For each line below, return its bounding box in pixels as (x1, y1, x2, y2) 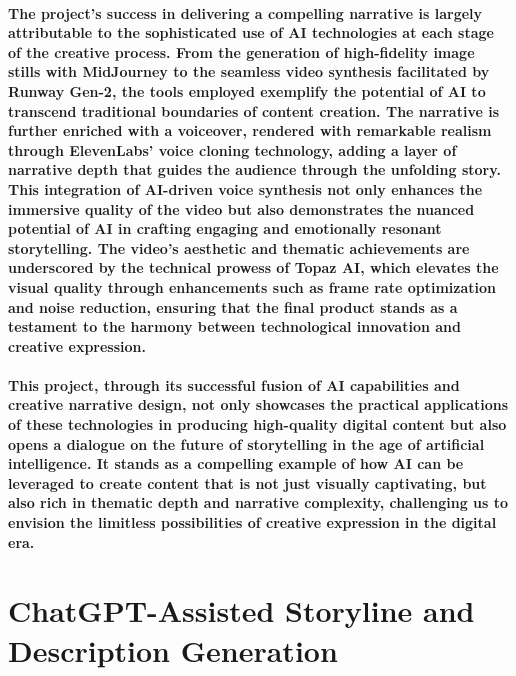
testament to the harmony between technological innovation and (8, 316, 461, 337)
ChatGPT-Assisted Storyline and (8, 590, 475, 631)
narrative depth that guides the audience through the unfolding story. (8, 159, 501, 180)
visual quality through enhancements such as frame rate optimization (8, 276, 496, 297)
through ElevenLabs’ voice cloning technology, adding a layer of (8, 139, 457, 160)
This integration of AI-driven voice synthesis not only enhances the (8, 178, 483, 199)
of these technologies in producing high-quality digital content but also (8, 414, 507, 435)
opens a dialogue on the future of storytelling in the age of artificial (8, 433, 485, 454)
